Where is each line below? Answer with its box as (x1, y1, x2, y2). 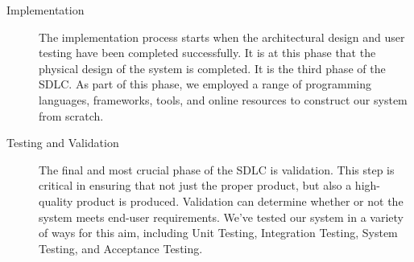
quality (39, 192, 73, 209)
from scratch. (39, 107, 104, 124)
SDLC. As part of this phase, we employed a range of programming (39, 76, 371, 92)
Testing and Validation (6, 134, 119, 151)
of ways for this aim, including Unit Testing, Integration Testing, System (39, 224, 398, 241)
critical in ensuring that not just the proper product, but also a (39, 177, 352, 194)
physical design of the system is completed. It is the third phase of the (39, 59, 386, 76)
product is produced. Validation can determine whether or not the (77, 192, 404, 209)
